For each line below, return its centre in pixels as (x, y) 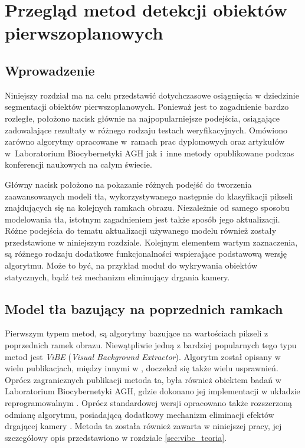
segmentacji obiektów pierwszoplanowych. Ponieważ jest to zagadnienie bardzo (147, 107)
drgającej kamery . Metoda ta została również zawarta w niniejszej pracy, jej (143, 426)
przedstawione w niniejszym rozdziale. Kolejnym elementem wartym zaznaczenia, (151, 242)
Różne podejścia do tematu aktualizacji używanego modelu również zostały (141, 230)
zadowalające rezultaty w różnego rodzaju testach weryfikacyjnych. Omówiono (146, 130)
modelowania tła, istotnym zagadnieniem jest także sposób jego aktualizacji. (142, 219)
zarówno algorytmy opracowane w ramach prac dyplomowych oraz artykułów (145, 141)
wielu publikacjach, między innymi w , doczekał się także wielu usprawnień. (142, 368)
